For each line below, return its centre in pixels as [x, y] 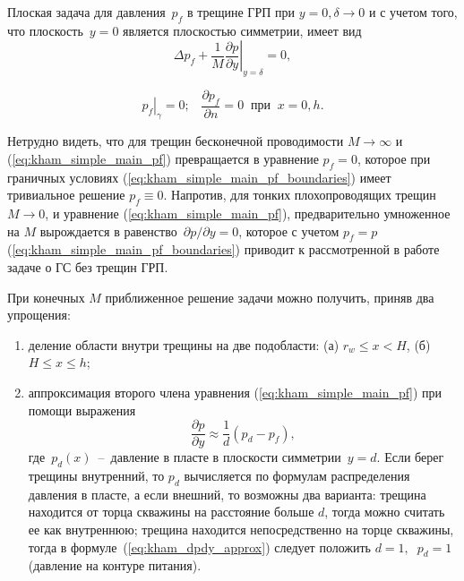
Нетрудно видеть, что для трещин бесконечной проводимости [176, 141]
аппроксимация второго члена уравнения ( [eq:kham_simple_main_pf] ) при [235, 392]
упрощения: [39, 315]
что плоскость [45, 30]
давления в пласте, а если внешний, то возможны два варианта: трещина [227, 494]
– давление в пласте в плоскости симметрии [219, 457]
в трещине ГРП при [241, 12]
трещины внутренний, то [96, 475]
